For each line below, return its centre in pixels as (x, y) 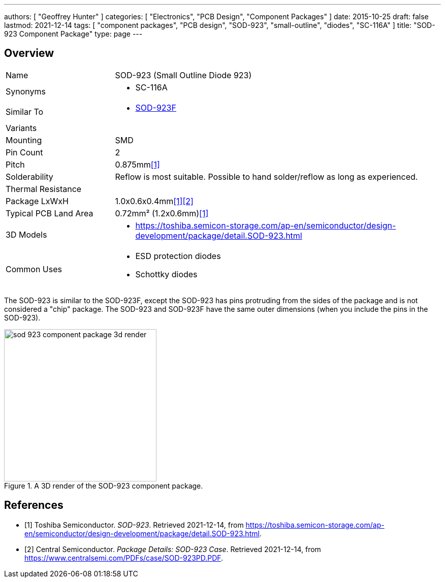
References (34, 505)
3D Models (26, 234)
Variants (21, 128)
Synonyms (26, 91)
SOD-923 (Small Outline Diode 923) (183, 75)
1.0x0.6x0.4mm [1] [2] (154, 201)
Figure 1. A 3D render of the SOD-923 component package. (104, 486)
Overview (29, 53)
